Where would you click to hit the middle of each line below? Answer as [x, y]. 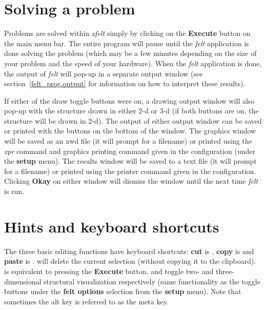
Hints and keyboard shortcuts [112, 226]
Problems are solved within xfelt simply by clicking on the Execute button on [127, 33]
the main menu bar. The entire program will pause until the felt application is [127, 43]
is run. [14, 191]
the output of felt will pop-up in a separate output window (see [104, 73]
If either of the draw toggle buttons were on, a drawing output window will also [129, 100]
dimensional [23, 281]
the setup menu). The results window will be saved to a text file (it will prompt [130, 161]
